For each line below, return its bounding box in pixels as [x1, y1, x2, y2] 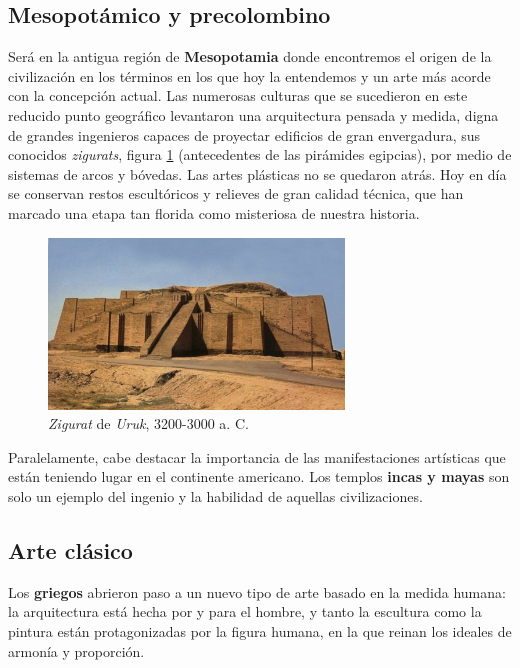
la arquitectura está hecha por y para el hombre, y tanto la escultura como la [8, 601, 482, 622]
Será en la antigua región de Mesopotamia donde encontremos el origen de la [8, 46, 492, 67]
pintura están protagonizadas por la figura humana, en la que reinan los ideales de [8, 621, 512, 642]
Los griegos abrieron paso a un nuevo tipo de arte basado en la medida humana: [8, 581, 506, 602]
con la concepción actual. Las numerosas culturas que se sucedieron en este [8, 85, 468, 106]
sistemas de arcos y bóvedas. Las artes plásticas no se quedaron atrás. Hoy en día [8, 163, 507, 184]
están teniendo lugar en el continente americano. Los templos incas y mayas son [8, 466, 510, 487]
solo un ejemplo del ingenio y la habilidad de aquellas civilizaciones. [8, 486, 423, 507]
